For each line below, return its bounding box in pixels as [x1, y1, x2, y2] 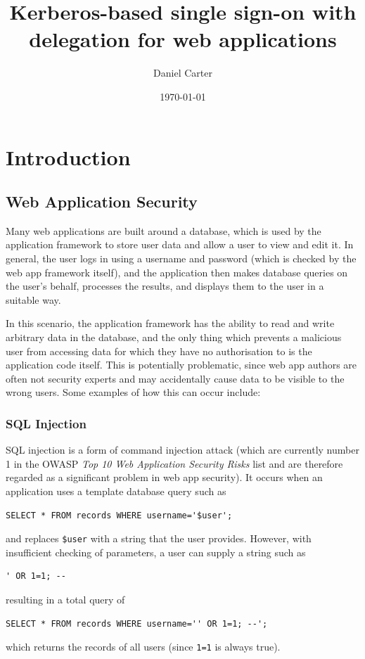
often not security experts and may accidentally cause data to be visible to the [6, 371, 345, 385]
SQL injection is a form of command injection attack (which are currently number [6, 442, 359, 457]
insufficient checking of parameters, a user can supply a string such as [6, 544, 306, 559]
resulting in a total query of [6, 592, 125, 607]
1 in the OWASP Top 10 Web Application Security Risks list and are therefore [6, 456, 343, 471]
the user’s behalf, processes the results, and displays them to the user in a [6, 279, 324, 293]
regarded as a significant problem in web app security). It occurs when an [6, 470, 323, 485]
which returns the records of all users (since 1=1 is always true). [6, 639, 281, 654]
